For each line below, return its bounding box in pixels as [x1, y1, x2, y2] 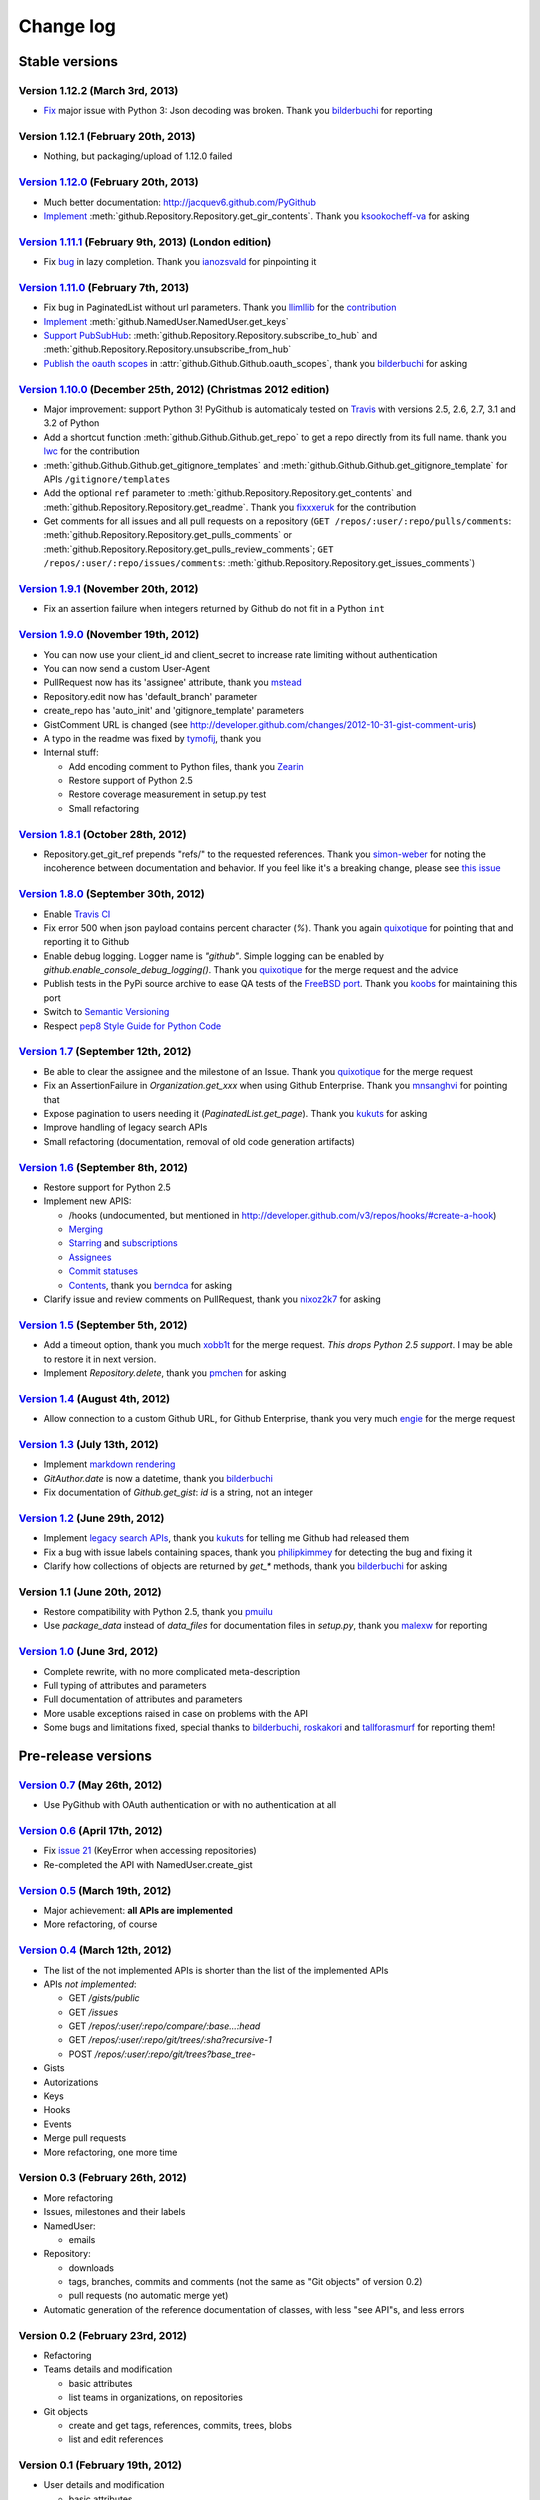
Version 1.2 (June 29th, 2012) [18, 1511, 165, 1525]
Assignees [68, 1251, 112, 1263]
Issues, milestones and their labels [43, 2206, 186, 2218]
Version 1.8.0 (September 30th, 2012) [18, 887, 205, 901]
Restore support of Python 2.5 [68, 775, 194, 787]
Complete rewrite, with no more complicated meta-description [43, 1665, 300, 1677]
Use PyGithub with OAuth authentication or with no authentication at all [43, 1799, 337, 1811]
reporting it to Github [43, 936, 130, 948]
